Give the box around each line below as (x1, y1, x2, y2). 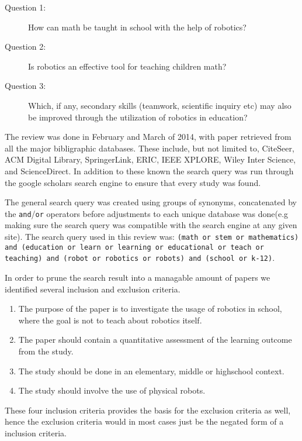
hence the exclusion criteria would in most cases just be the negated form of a (5, 415, 284, 428)
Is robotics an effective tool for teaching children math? (28, 60, 227, 72)
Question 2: (5, 40, 46, 53)
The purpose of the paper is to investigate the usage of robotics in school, (18, 302, 282, 315)
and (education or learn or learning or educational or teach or (5, 243, 264, 251)
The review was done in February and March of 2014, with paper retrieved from (5, 130, 291, 143)
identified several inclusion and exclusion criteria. (5, 282, 180, 295)
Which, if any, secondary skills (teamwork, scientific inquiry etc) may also (28, 99, 291, 111)
